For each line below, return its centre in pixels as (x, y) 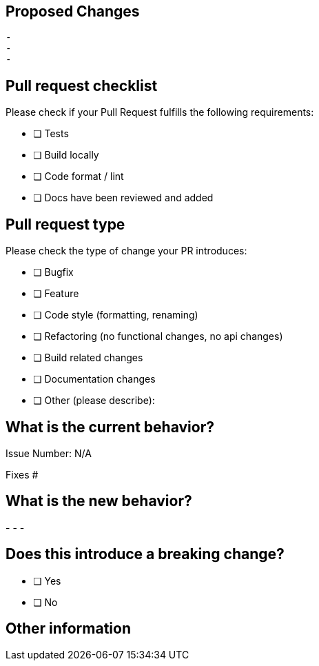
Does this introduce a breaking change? (145, 554)
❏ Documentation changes (94, 379)
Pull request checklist (82, 85)
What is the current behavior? (110, 427)
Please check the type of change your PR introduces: (126, 251)
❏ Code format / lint (79, 176)
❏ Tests (51, 134)
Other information (68, 629)
